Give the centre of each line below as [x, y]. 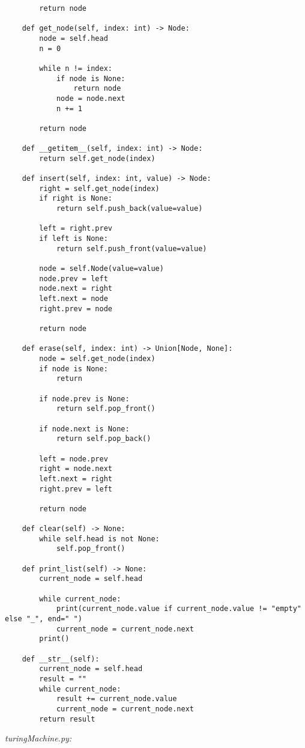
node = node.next [91, 98]
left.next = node [74, 299]
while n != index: [76, 68]
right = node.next [76, 469]
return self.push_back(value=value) [129, 209]
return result [67, 719]
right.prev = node [76, 309]
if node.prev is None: [84, 399]
